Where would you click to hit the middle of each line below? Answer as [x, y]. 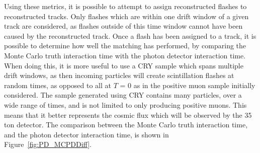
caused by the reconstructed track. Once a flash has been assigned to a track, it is [130, 35]
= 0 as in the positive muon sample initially [188, 85]
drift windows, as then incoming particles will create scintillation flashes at [119, 75]
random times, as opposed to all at [58, 85]
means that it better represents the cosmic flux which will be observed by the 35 [128, 114]
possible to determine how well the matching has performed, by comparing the [125, 46]
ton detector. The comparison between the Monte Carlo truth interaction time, [126, 125]
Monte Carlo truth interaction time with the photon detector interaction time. [125, 55]
